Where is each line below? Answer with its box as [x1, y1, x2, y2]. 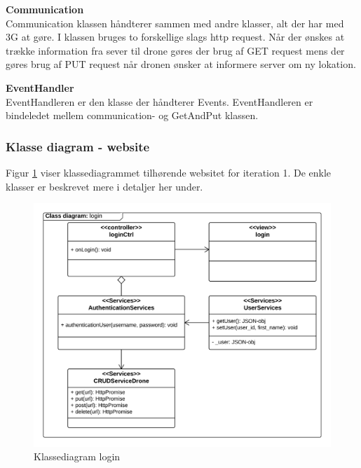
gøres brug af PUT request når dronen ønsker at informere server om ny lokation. [6, 57, 356, 71]
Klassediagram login [34, 449, 121, 464]
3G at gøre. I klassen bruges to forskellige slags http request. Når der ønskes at [6, 29, 345, 44]
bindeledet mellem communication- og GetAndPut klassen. [6, 108, 259, 123]
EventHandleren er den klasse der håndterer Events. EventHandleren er [6, 94, 313, 109]
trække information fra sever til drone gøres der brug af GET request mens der [6, 43, 345, 57]
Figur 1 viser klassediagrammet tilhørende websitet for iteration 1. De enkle [6, 165, 332, 179]
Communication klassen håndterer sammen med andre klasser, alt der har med [6, 15, 344, 30]
